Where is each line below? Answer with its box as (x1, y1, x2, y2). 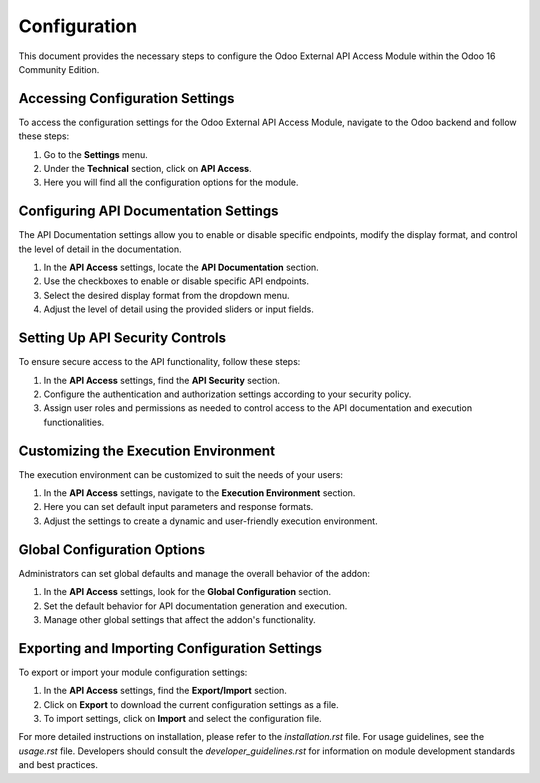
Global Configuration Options (18, 541, 205, 558)
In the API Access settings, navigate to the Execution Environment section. (43, 487, 356, 499)
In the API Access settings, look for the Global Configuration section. (43, 586, 332, 598)
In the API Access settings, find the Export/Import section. (43, 685, 287, 697)
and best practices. (18, 759, 99, 771)
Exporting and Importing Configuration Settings (18, 640, 323, 657)
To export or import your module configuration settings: (18, 666, 248, 678)
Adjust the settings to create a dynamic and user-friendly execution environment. (43, 515, 379, 527)
